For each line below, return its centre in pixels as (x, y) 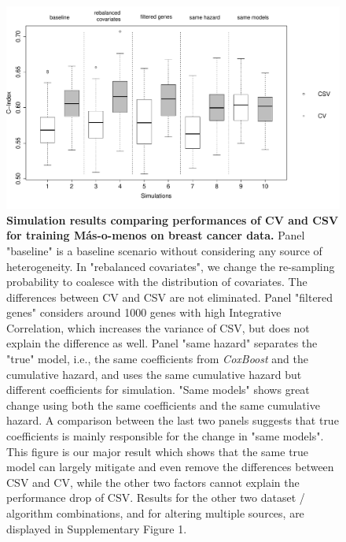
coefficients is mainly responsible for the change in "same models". (165, 436)
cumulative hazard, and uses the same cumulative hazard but (154, 374)
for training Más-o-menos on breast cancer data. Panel (156, 235)
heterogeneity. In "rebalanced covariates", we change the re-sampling (171, 266)
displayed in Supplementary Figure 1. (97, 528)
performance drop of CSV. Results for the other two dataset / (156, 497)
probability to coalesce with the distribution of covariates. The (157, 282)
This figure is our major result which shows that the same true (158, 451)
